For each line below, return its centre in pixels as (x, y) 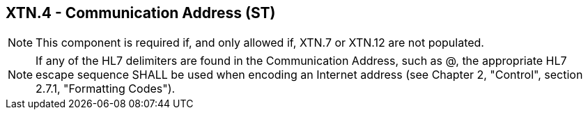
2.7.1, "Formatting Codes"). (106, 89)
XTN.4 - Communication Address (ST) (141, 13)
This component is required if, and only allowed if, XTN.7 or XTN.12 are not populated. (260, 43)
